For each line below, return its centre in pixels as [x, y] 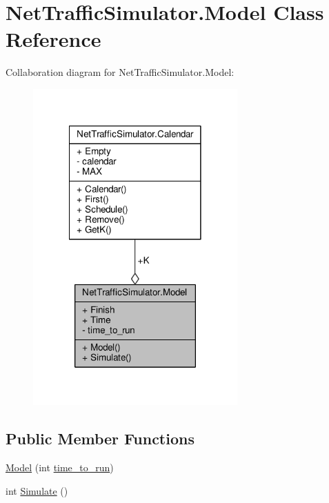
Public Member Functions [100, 438]
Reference [53, 39]
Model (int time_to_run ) [60, 467]
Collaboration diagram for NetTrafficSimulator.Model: [120, 72]
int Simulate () [37, 490]
